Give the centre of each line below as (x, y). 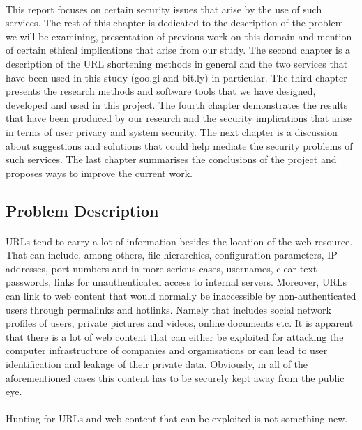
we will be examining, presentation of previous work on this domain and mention (179, 36)
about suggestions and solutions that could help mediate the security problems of (179, 145)
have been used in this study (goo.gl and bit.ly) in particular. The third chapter (176, 77)
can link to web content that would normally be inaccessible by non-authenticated (181, 296)
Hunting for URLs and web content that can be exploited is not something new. (177, 419)
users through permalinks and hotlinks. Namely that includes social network (168, 309)
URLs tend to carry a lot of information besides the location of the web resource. (179, 241)
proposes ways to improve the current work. (99, 172)
